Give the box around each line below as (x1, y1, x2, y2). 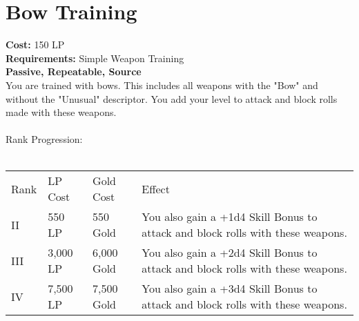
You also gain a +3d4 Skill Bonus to (142, 280, 318, 297)
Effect (142, 180, 170, 197)
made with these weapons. (6, 105, 117, 119)
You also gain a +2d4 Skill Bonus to (142, 244, 318, 261)
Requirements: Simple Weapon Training (6, 50, 184, 65)
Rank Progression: (6, 132, 83, 146)
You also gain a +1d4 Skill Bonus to (142, 208, 318, 225)
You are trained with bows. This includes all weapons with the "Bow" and (6, 77, 318, 92)
